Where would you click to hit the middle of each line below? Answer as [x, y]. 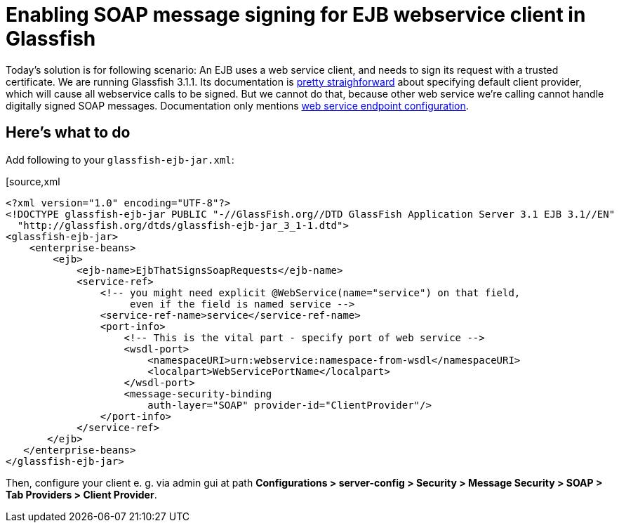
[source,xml [33, 181]
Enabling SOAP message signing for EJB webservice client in [296, 15]
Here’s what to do [68, 133]
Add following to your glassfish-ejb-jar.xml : [120, 159]
